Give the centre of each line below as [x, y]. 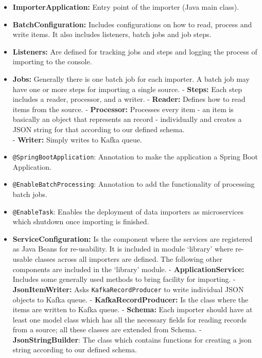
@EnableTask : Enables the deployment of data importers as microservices [128, 211]
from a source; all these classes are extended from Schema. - [107, 329]
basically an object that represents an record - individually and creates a [127, 119]
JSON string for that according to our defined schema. [99, 129]
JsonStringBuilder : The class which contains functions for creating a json [132, 339]
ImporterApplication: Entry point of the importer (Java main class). [126, 7]
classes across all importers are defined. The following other [128, 259]
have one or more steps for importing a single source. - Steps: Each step [127, 89]
